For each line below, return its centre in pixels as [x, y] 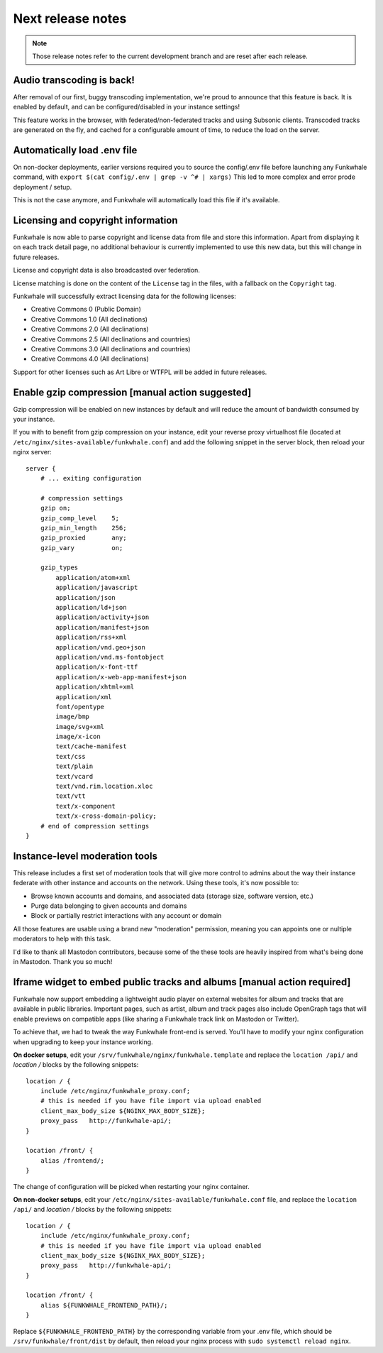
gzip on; [55, 508]
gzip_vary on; [82, 548]
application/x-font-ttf [97, 667]
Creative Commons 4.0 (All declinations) [90, 359]
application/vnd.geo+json [100, 647]
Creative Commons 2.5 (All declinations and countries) [111, 339]
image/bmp [73, 717]
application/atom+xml [93, 577]
